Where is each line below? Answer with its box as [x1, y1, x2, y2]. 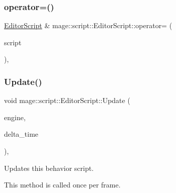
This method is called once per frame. [4, 179, 121, 190]
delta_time [4, 129, 39, 139]
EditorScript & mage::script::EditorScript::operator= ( [4, 20, 172, 31]
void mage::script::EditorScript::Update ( [4, 95, 130, 106]
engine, [4, 112, 26, 122]
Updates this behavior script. [4, 162, 94, 173]
